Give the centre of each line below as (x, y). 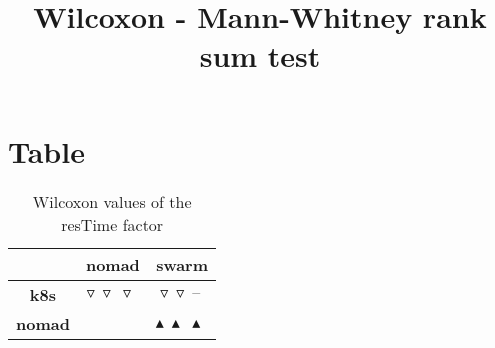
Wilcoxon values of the (112, 201)
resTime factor (112, 224)
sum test (260, 55)
